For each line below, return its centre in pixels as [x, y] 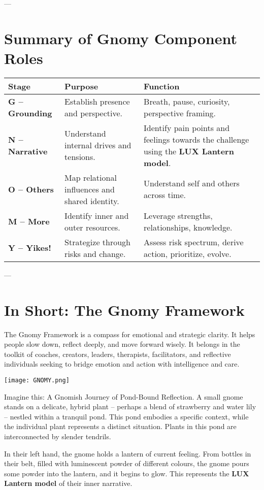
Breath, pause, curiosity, [187, 101]
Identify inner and [97, 215]
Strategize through [97, 242]
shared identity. [92, 201]
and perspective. [94, 113]
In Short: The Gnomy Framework [124, 309]
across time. [165, 195]
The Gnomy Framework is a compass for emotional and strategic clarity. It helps [130, 334]
